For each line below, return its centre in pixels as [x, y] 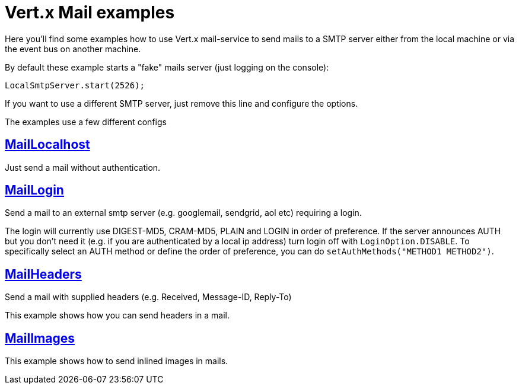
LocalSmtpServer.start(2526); [75, 85]
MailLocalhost [47, 145]
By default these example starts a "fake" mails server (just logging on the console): [167, 67]
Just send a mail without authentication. [83, 167]
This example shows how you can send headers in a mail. [117, 315]
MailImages [40, 338]
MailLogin [34, 190]
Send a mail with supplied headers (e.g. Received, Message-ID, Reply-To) [148, 297]
